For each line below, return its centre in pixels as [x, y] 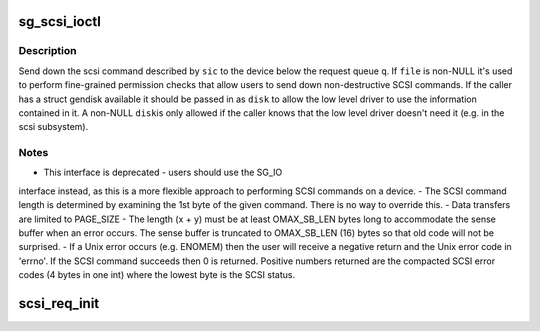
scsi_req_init [59, 303]
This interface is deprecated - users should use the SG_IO [163, 172]
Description [47, 51]
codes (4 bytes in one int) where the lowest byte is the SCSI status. [156, 275]
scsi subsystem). [53, 127]
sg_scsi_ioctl [60, 21]
